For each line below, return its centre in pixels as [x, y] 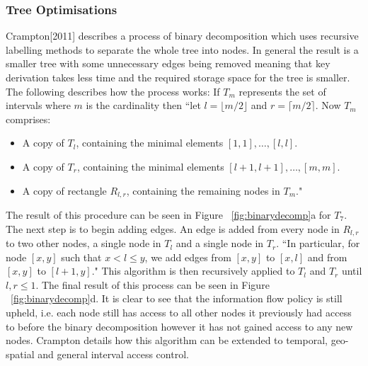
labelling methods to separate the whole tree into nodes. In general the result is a [182, 49]
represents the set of [282, 91]
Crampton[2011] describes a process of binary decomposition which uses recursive [182, 36]
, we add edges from [188, 257]
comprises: [28, 119]
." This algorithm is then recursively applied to [193, 271]
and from [327, 257]
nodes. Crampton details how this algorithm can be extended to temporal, [167, 340]
